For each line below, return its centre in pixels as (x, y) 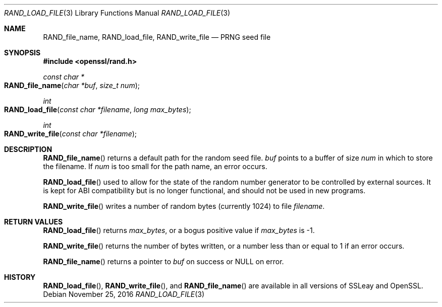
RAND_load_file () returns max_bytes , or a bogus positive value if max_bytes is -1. (179, 230)
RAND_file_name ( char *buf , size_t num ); (72, 85)
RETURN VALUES (34, 222)
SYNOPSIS (22, 53)
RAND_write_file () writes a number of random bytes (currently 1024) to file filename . (184, 206)
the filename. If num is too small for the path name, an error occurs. (155, 166)
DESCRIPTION (28, 149)
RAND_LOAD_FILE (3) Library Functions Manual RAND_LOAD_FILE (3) (117, 13)
